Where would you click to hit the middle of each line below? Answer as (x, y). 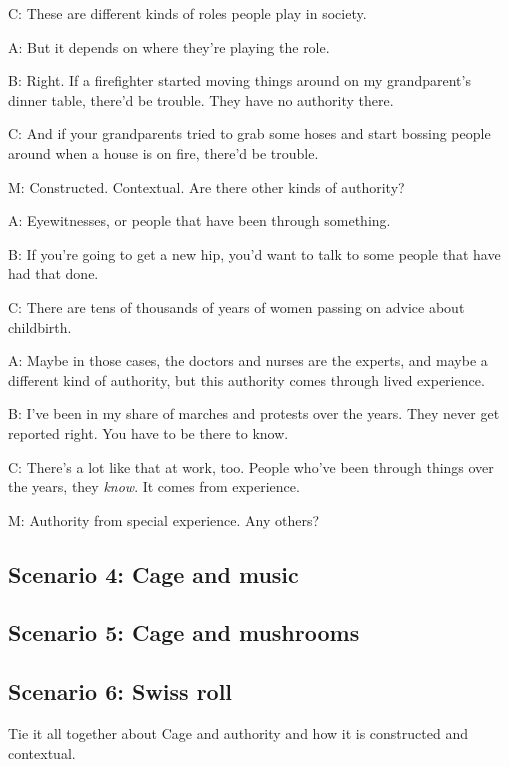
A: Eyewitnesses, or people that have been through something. (199, 220)
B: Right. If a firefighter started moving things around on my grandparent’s (239, 80)
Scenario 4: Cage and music (153, 573)
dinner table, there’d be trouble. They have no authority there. (201, 99)
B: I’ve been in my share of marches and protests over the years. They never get (254, 413)
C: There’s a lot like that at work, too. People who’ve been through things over (251, 466)
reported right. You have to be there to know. (148, 432)
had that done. (53, 273)
